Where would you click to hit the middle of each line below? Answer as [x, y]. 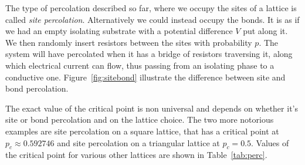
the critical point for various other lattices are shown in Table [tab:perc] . [136, 155]
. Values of [270, 142]
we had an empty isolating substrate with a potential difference [119, 31]
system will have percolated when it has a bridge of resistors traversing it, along [149, 54]
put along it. [265, 31]
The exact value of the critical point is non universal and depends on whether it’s [152, 108]
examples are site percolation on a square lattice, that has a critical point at [142, 131]
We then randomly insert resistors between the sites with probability [129, 42]
